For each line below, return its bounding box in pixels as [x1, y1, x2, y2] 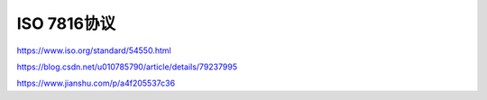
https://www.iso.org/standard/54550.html [16, 45, 171, 56]
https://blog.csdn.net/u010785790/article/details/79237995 [16, 61, 238, 72]
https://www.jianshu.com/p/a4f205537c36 [16, 77, 176, 89]
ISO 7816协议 [16, 14, 116, 33]
